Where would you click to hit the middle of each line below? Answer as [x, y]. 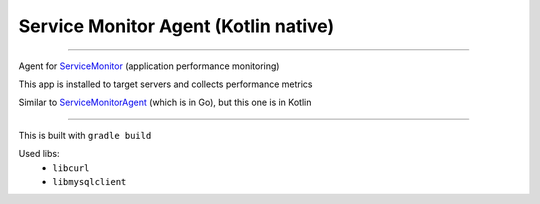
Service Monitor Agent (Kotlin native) [176, 26]
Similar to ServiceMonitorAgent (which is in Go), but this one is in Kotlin [165, 102]
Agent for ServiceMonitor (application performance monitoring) [149, 66]
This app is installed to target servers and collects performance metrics [166, 84]
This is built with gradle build [85, 135]
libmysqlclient [89, 181]
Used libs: [39, 154]
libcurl [71, 168]
